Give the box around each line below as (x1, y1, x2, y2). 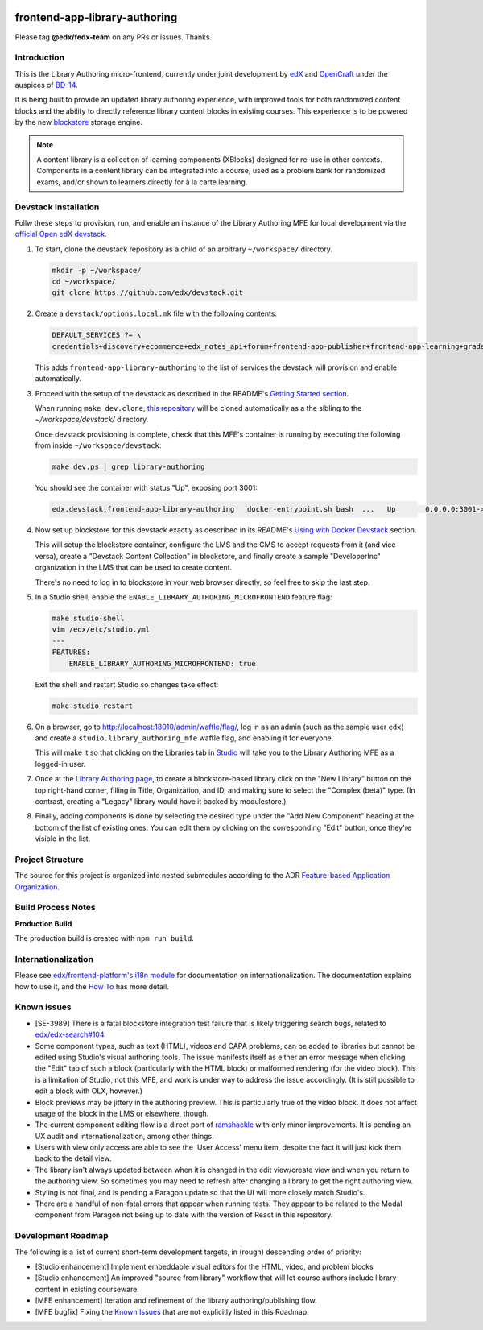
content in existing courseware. (35, 1284, 140, 1294)
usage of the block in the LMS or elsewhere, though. (35, 1108, 209, 1118)
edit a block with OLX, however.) (35, 1086, 143, 1096)
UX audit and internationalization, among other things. (35, 1131, 215, 1141)
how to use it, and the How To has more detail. (14, 981, 169, 991)
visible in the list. (35, 834, 91, 843)
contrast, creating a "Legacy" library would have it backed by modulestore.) (35, 796, 287, 806)
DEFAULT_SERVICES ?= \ (52, 330, 142, 340)
